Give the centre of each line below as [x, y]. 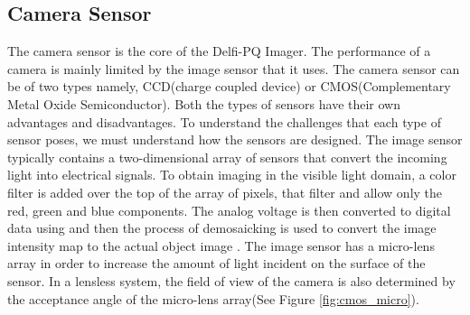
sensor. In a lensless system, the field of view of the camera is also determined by [231, 280]
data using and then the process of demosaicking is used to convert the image [222, 228]
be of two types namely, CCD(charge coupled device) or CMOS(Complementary [229, 86]
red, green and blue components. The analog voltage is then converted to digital [229, 210]
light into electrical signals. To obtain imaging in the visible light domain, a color [232, 175]
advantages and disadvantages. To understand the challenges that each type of [224, 121]
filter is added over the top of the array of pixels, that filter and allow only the [225, 192]
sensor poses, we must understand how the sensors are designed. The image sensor [235, 139]
